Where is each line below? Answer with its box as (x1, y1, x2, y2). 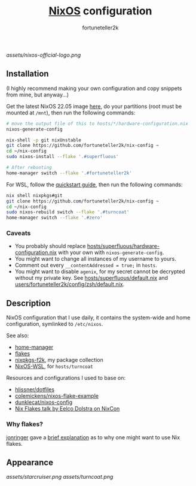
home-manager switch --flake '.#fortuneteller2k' (6, 170, 133, 176)
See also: (6, 332, 29, 339)
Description (6, 298, 51, 308)
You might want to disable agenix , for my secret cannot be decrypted (14, 268, 185, 275)
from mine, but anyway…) (6, 91, 69, 98)
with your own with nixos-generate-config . (57, 249, 164, 256)
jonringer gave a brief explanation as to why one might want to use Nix (6, 433, 180, 441)
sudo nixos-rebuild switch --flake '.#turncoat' (6, 209, 130, 215)
